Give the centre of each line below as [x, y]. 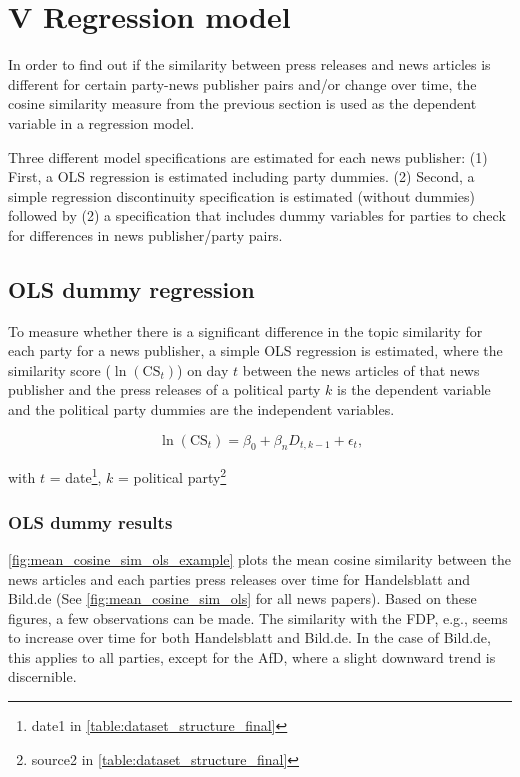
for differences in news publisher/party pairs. [145, 234]
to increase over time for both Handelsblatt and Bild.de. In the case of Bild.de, [249, 637]
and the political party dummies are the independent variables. [201, 409]
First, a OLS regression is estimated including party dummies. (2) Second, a [241, 176]
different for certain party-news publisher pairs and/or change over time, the [242, 83]
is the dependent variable [414, 389]
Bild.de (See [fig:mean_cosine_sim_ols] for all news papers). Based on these [242, 598]
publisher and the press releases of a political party [164, 389]
